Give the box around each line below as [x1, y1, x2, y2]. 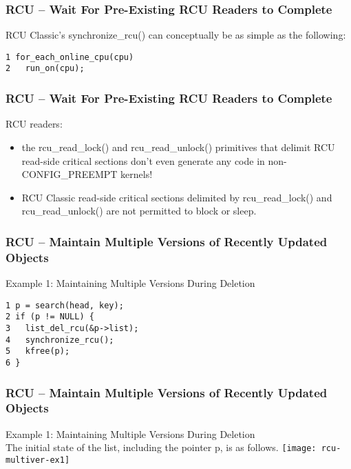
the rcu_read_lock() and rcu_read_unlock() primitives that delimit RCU [21, 139, 335, 154]
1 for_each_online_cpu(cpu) [6, 52, 134, 62]
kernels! [120, 167, 153, 181]
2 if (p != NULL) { [6, 312, 94, 322]
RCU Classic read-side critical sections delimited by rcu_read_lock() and [21, 190, 332, 204]
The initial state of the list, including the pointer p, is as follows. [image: [6, 440, 317, 455]
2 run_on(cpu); [6, 63, 85, 74]
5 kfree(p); [6, 346, 70, 357]
